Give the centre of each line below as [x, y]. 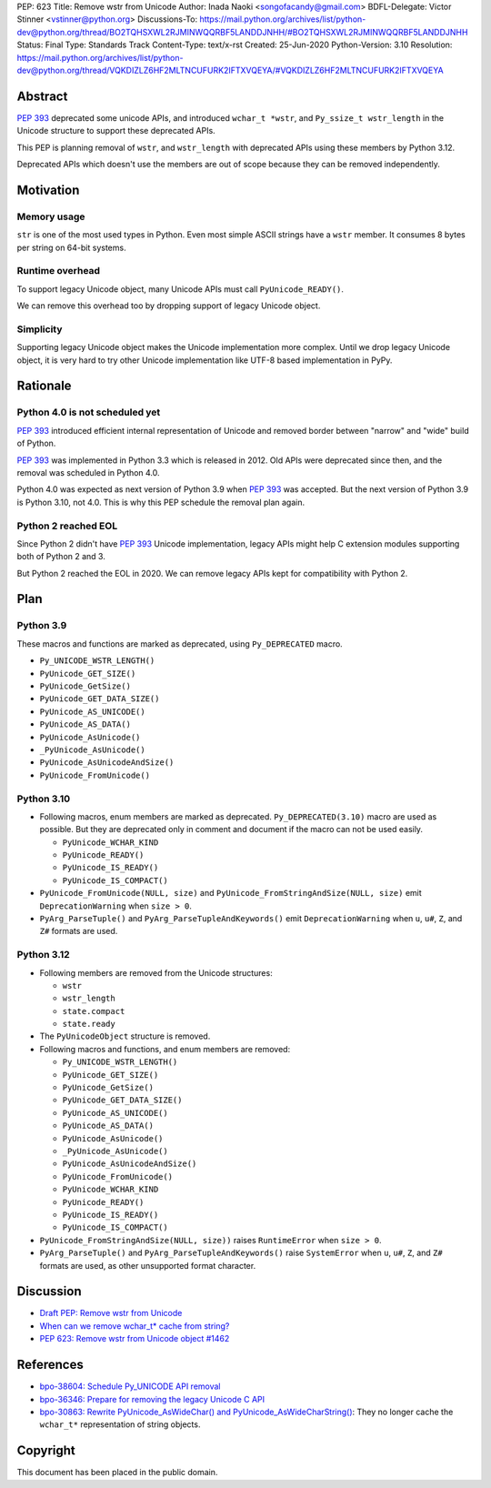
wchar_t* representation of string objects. [120, 1424]
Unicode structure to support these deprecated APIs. [116, 131]
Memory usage [51, 216]
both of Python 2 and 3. [61, 557]
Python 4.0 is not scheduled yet [89, 412]
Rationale [44, 386]
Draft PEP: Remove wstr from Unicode [111, 1313]
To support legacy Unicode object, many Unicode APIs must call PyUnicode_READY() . [180, 289]
